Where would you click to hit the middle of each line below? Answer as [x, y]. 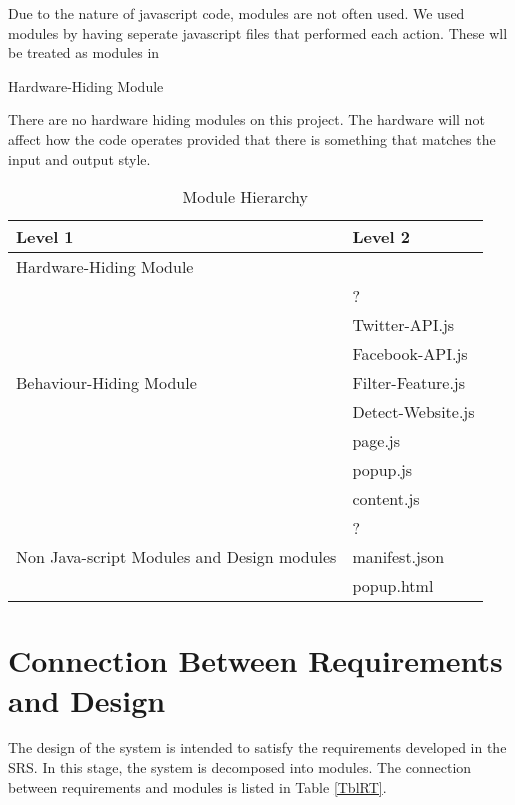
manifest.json [398, 557]
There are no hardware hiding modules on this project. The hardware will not [246, 119]
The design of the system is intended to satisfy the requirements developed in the [257, 747]
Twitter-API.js [403, 325]
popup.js [382, 470]
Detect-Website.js [413, 412]
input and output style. [79, 158]
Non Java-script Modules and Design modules [176, 557]
